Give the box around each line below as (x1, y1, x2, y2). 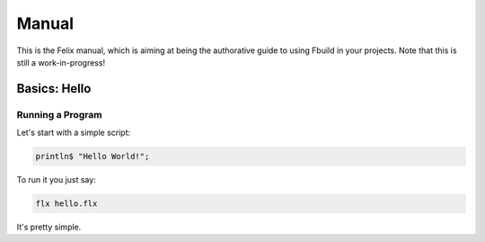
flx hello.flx (35, 199, 98, 209)
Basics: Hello (16, 81, 92, 96)
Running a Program (16, 108, 102, 121)
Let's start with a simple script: (16, 127, 131, 139)
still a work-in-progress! (16, 57, 106, 67)
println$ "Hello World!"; (35, 151, 150, 162)
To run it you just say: (16, 175, 96, 185)
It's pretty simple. (16, 221, 82, 233)
